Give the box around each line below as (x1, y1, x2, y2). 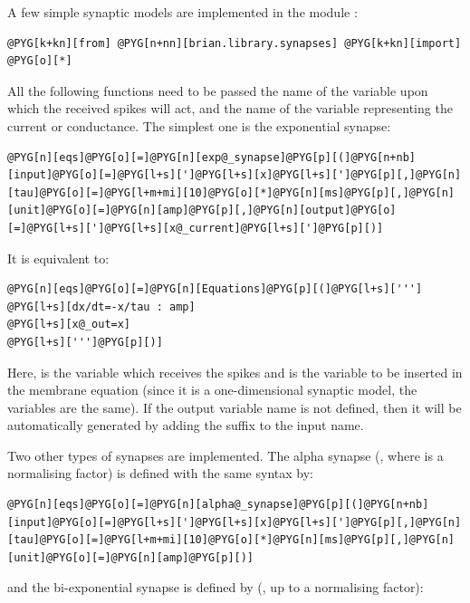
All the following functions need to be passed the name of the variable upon (7, 81, 428, 100)
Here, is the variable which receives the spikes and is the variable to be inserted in (7, 362, 463, 381)
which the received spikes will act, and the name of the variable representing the (7, 99, 453, 118)
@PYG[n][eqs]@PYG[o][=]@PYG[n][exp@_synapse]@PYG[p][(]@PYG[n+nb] (7, 150, 417, 164)
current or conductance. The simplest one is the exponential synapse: (7, 116, 391, 135)
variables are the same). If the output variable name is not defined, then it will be (7, 397, 462, 416)
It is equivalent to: (7, 248, 110, 267)
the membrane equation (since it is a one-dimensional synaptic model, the (7, 380, 417, 399)
